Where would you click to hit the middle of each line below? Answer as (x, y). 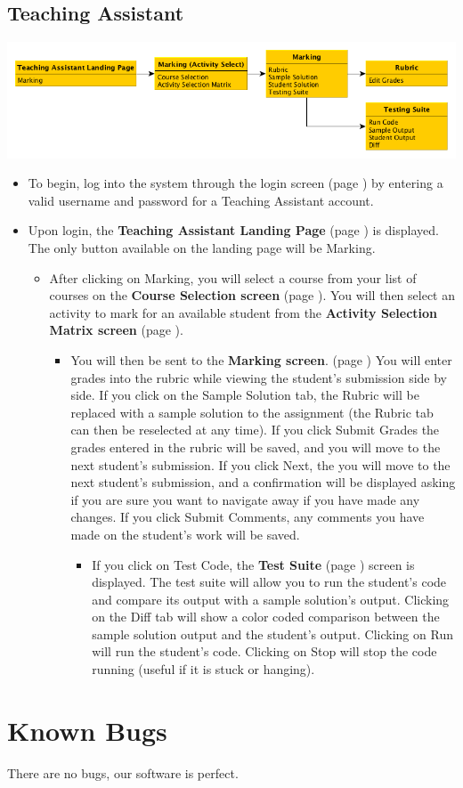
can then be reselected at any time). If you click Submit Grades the (255, 430)
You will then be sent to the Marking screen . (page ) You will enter (261, 359)
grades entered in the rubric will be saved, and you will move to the (256, 447)
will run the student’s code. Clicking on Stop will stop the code (264, 651)
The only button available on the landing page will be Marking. (202, 248)
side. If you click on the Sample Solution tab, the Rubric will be (245, 395)
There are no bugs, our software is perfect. (123, 772)
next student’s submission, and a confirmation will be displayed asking (263, 482)
